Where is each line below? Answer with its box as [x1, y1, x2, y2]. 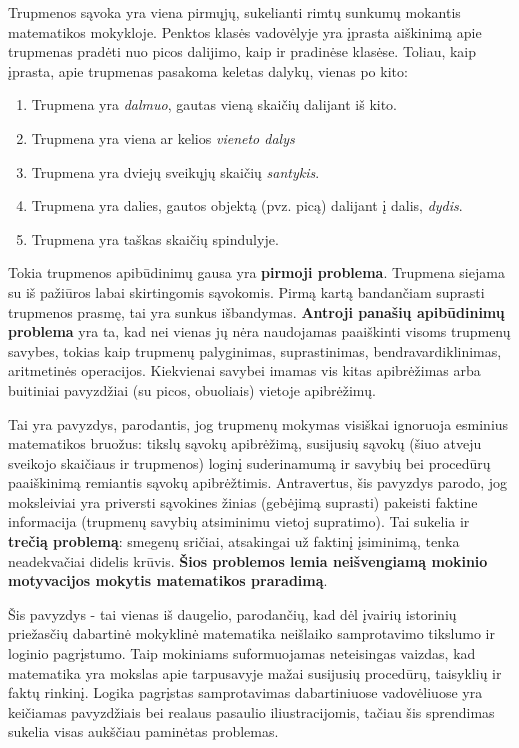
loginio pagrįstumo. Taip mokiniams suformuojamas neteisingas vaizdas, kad [8, 643, 476, 664]
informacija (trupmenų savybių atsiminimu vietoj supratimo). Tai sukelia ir [8, 511, 470, 532]
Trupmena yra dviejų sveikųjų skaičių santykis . [31, 161, 320, 182]
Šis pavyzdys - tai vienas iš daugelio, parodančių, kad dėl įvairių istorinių [8, 603, 457, 624]
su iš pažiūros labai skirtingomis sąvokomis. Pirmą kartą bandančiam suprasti [8, 281, 485, 302]
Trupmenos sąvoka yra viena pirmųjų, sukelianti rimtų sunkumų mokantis [8, 2, 461, 22]
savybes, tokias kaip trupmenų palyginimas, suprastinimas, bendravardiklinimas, [8, 340, 502, 361]
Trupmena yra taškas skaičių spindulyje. [31, 228, 279, 249]
